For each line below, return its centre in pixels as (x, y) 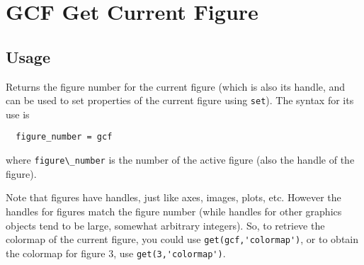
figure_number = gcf (64, 137)
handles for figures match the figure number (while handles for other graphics (174, 211)
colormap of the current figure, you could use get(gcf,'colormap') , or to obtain (182, 239)
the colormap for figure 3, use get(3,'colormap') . (116, 253)
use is (18, 114)
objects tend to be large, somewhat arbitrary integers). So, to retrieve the (165, 225)
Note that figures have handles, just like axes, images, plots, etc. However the (174, 197)
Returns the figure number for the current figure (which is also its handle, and (176, 86)
